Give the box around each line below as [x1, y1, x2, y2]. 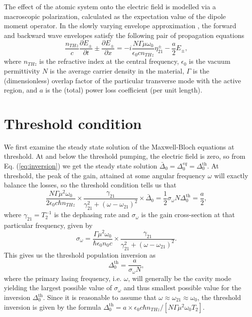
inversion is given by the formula [4, 301, 101, 312]
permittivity [4, 65, 40, 75]
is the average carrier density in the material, [50, 65, 184, 75]
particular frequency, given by [4, 220, 93, 230]
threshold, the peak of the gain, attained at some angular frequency [4, 170, 206, 180]
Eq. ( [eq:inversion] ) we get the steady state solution [4, 161, 158, 170]
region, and [4, 85, 37, 95]
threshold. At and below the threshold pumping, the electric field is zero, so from [4, 151, 246, 161]
